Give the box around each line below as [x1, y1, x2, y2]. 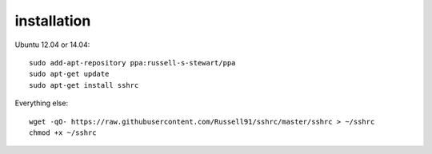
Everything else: [14, 98, 68, 108]
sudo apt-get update [29, 69, 110, 79]
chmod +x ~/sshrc [29, 128, 97, 137]
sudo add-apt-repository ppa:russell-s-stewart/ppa [29, 58, 236, 67]
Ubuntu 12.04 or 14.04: [14, 40, 90, 49]
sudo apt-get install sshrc [29, 81, 139, 89]
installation [14, 12, 91, 30]
